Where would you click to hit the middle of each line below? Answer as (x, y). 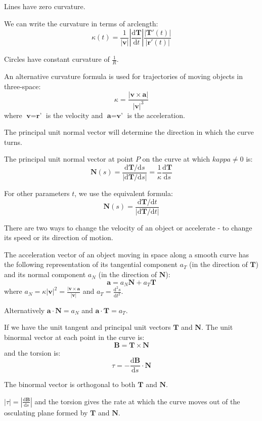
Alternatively (25, 310)
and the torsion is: (32, 352)
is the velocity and (74, 115)
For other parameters (37, 193)
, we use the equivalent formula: (124, 193)
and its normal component (45, 274)
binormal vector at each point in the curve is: (74, 337)
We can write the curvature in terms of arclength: (81, 23)
